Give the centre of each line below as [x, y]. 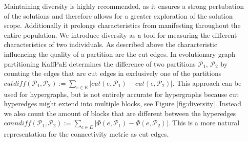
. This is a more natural [204, 123]
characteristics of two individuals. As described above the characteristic [111, 44]
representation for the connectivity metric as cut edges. [86, 134]
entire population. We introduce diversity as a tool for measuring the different [121, 35]
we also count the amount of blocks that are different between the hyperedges [120, 113]
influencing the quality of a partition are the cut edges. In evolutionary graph [120, 54]
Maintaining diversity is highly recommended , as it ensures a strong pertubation [124, 6]
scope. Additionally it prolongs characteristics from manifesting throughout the [122, 25]
